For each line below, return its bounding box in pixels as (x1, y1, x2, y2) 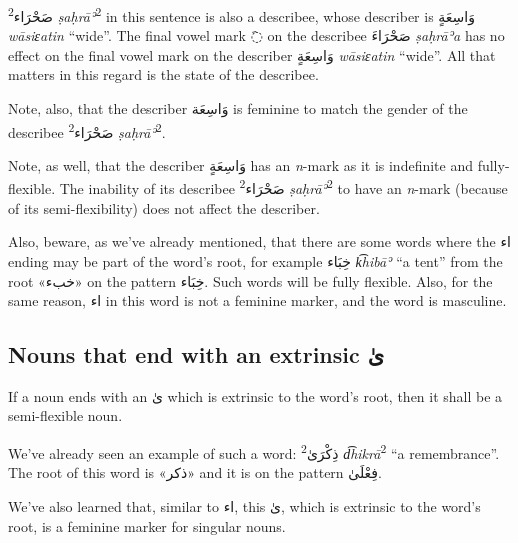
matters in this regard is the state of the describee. (8, 64, 319, 85)
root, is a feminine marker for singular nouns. (8, 515, 286, 536)
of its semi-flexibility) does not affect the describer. (8, 197, 320, 218)
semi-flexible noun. (8, 405, 123, 426)
